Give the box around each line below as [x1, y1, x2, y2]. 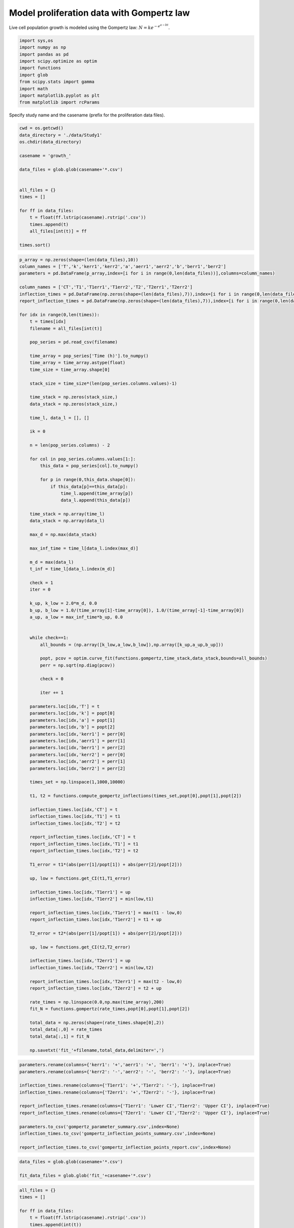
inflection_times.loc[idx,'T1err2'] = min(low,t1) [29, 896, 154, 901]
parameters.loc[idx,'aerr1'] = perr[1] [29, 738, 126, 744]
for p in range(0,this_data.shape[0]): [40, 477, 136, 482]
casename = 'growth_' [19, 153, 72, 158]
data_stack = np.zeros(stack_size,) [29, 401, 118, 407]
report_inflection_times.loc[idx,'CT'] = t [29, 834, 136, 840]
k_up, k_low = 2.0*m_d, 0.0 [29, 601, 98, 606]
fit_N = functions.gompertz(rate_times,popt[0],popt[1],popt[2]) [29, 1006, 190, 1012]
